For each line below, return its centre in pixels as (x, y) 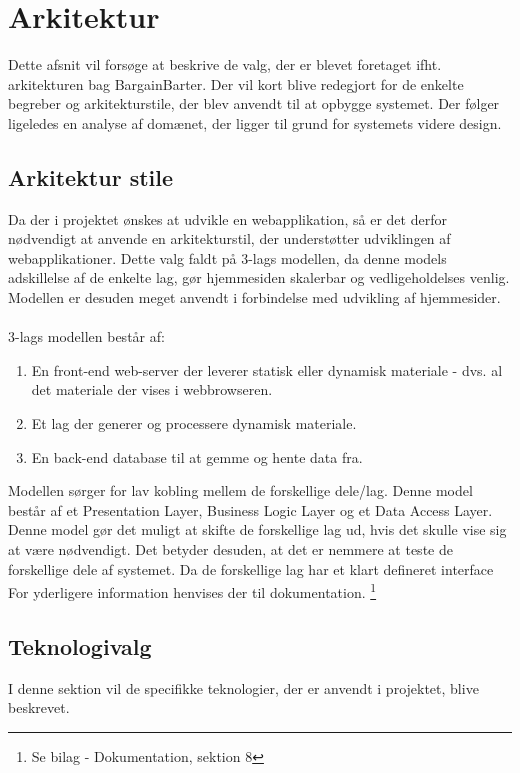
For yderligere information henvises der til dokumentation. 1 (192, 590)
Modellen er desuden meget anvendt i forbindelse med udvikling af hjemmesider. (254, 297)
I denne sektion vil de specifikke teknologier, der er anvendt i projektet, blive (243, 687)
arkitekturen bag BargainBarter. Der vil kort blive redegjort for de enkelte (236, 83)
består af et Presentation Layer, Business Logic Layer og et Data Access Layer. (250, 509)
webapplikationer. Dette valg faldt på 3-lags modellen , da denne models (227, 257)
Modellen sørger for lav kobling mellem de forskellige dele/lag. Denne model (240, 490)
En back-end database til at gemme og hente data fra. (197, 456)
